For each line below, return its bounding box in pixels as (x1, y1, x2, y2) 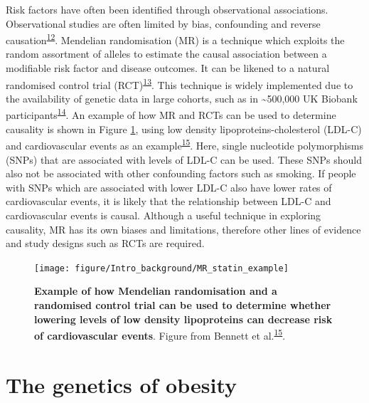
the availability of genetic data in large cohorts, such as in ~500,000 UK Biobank (6, 90, 358, 105)
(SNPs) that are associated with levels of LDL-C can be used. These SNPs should (6, 152, 362, 167)
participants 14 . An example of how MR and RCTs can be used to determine (6, 105, 336, 122)
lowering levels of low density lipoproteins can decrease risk (34, 311, 333, 326)
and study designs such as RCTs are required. (6, 236, 205, 251)
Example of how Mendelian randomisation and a (34, 283, 277, 298)
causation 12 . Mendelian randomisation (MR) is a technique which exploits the (6, 31, 345, 47)
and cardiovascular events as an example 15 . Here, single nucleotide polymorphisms (6, 136, 364, 152)
